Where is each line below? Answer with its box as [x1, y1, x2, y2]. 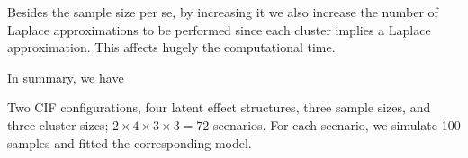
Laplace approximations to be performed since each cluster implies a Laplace [7, 20, 431, 39]
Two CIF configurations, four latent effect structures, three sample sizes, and [7, 98, 431, 117]
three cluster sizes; [7, 115, 109, 134]
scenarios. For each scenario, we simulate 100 [212, 115, 461, 134]
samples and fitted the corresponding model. [7, 133, 252, 152]
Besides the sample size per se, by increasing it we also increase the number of [7, 3, 438, 21]
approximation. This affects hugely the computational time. [7, 38, 336, 57]
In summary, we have [7, 67, 124, 86]
